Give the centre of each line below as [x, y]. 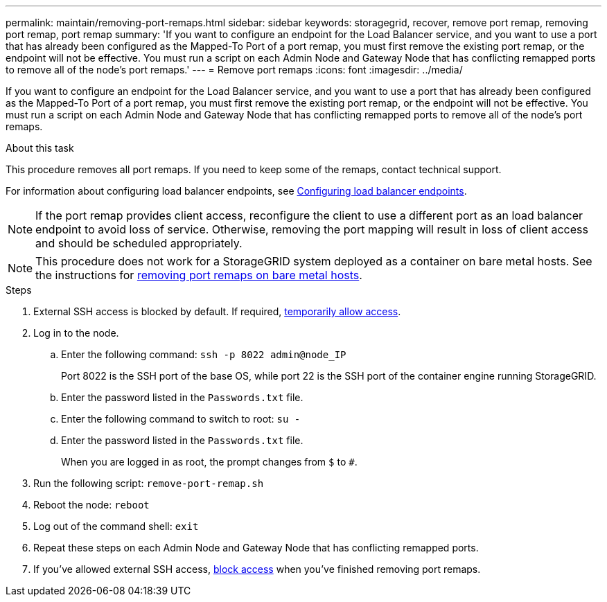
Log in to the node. [76, 333]
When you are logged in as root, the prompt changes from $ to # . [209, 462]
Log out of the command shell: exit [116, 526]
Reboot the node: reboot [91, 505]
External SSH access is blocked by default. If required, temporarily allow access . [217, 311]
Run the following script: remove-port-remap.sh [149, 483]
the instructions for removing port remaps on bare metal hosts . [199, 275]
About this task [40, 148]
